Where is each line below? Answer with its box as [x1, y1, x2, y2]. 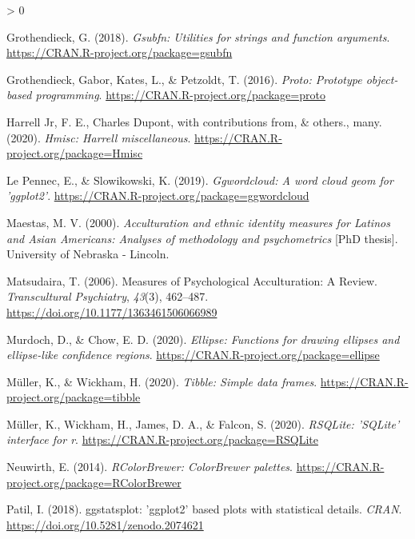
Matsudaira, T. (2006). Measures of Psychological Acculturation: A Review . [6, 272, 378, 289]
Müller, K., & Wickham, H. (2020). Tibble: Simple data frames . [6, 373, 317, 389]
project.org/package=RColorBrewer [6, 473, 182, 490]
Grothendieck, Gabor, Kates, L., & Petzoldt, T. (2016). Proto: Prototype [6, 70, 362, 87]
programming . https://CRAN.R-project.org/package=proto [35, 86, 325, 103]
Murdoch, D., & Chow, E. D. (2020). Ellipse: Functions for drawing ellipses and [6, 330, 400, 347]
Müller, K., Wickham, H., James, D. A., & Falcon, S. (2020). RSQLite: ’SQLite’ [6, 415, 400, 432]
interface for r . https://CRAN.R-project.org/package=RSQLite [6, 431, 318, 448]
